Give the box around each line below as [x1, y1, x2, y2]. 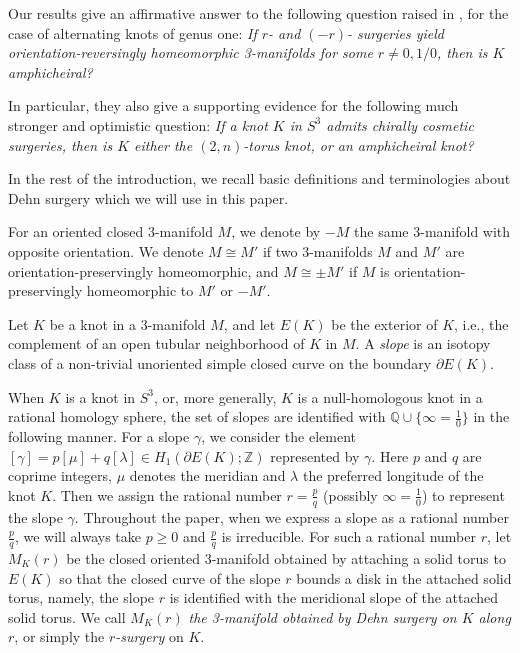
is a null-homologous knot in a [297, 386, 483, 407]
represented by [270, 445, 360, 466]
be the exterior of [331, 313, 438, 334]
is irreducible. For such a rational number [221, 526, 476, 547]
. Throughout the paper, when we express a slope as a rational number [74, 506, 509, 527]
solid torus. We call [8, 606, 126, 627]
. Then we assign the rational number [52, 484, 282, 505]
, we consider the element [201, 425, 356, 446]
